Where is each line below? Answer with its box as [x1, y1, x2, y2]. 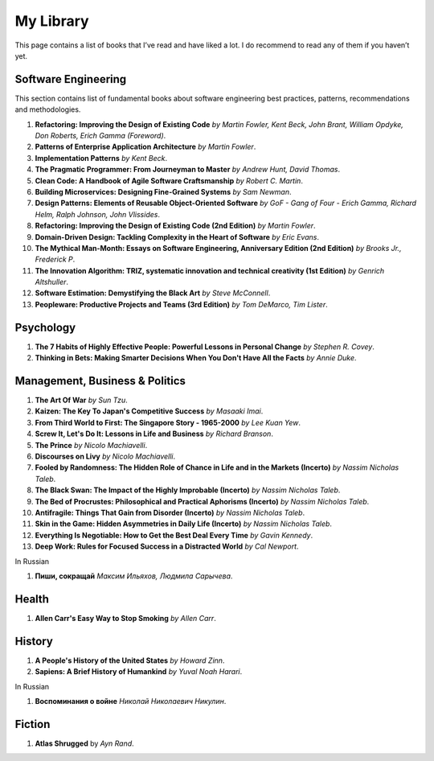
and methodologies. [14, 105, 81, 114]
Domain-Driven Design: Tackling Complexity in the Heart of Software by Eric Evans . [35, 232, 319, 241]
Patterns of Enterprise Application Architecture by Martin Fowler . [35, 142, 256, 152]
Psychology [14, 320, 76, 334]
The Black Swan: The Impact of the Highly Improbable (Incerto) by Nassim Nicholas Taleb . [35, 485, 341, 495]
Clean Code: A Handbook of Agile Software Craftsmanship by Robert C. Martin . [35, 175, 303, 185]
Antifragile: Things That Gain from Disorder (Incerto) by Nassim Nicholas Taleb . [35, 508, 305, 517]
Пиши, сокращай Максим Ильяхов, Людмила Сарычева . [35, 571, 233, 581]
